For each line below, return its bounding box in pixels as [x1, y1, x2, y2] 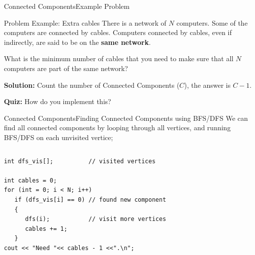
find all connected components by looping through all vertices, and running [4, 122, 231, 133]
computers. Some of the [176, 17, 248, 28]
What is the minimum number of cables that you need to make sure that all [4, 53, 234, 64]
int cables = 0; [4, 177, 57, 184]
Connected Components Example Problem [4, 1, 130, 11]
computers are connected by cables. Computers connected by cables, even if [4, 27, 232, 37]
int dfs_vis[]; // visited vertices [4, 157, 156, 165]
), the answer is [184, 79, 231, 90]
